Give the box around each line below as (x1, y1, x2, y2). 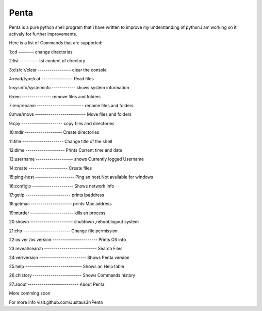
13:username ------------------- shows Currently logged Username (9, 156, 144, 162)
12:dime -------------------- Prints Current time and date (9, 147, 123, 153)
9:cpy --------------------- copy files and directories (9, 120, 115, 126)
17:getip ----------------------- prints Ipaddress (9, 192, 104, 198)
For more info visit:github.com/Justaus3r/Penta (9, 299, 103, 305)
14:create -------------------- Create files (9, 165, 92, 171)
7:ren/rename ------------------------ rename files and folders (9, 103, 133, 109)
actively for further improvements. (9, 31, 78, 37)
